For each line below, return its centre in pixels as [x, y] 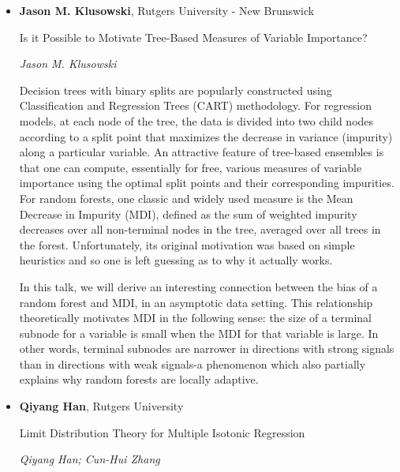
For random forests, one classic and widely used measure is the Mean [186, 198]
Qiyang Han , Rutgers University [101, 406]
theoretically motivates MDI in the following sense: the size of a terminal [196, 318]
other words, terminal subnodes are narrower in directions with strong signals [207, 348]
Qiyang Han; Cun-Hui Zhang [90, 459]
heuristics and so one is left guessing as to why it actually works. [176, 260]
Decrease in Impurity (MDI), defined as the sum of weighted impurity [188, 214]
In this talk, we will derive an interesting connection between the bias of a [198, 286]
